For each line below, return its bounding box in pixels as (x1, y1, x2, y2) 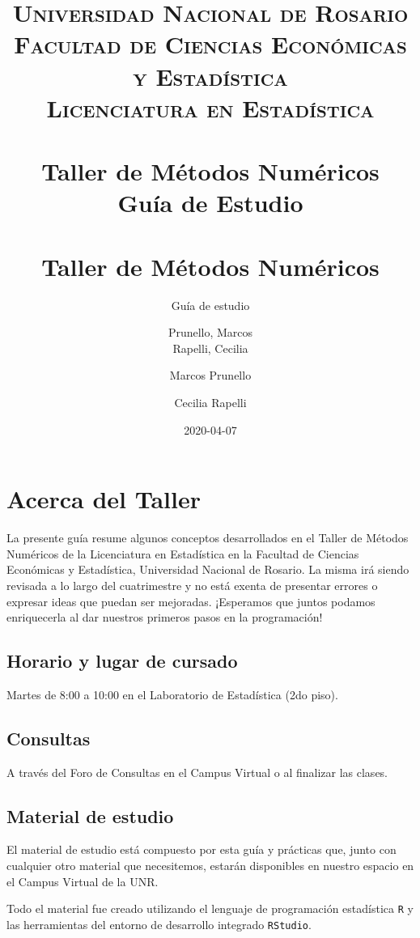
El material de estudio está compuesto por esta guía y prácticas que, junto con (6, 841, 397, 858)
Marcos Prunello (169, 367, 252, 384)
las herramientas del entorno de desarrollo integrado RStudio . (6, 915, 312, 932)
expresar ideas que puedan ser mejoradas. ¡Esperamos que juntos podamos (6, 592, 375, 609)
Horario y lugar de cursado (6, 648, 238, 673)
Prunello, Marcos (168, 324, 253, 341)
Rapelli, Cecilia (172, 339, 248, 356)
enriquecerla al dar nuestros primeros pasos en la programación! (6, 609, 323, 626)
